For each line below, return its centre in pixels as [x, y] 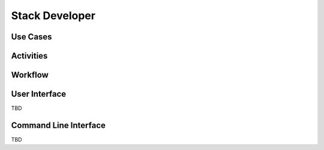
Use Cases [31, 37]
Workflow [30, 75]
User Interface [39, 94]
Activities [29, 56]
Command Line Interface [58, 125]
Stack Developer [53, 16]
